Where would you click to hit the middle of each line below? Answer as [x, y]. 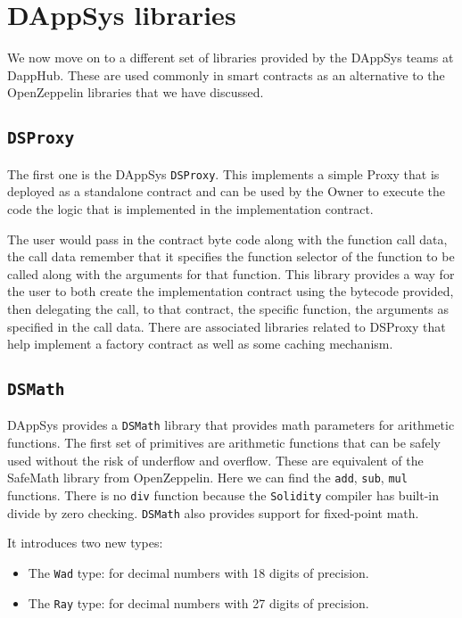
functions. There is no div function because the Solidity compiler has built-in [223, 494]
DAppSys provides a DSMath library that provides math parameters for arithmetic [231, 425]
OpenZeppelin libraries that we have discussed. [136, 92]
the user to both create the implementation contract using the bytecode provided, [231, 291]
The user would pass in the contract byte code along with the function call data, [227, 239]
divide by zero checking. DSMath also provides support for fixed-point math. [213, 512]
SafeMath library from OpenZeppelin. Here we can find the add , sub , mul [207, 478]
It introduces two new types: [85, 543]
